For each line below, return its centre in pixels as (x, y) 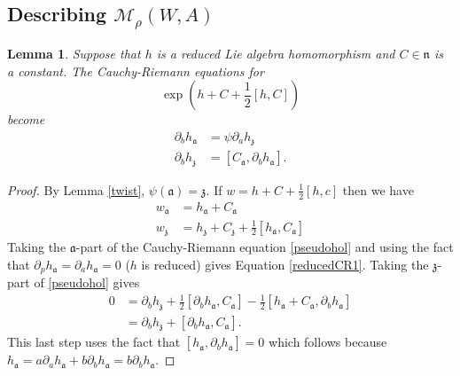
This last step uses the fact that (94, 342)
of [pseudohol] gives (87, 282)
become (26, 119)
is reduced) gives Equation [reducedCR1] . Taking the (285, 264)
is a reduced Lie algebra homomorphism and (276, 53)
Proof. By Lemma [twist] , (76, 189)
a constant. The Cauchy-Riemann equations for (136, 70)
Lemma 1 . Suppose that (74, 53)
